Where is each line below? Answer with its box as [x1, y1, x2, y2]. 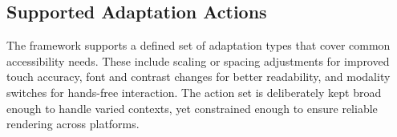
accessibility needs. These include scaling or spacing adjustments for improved [6, 52, 390, 69]
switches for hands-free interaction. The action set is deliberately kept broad [6, 83, 382, 100]
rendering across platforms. [6, 115, 140, 132]
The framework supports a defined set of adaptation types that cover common [6, 37, 391, 54]
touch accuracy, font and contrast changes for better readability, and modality [6, 68, 391, 85]
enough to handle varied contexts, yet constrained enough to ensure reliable [6, 99, 378, 116]
